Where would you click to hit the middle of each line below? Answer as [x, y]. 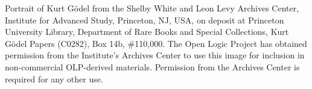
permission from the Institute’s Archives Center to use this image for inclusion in [155, 55]
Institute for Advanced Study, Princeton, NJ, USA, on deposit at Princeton [145, 20]
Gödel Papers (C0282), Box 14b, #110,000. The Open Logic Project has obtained [156, 43]
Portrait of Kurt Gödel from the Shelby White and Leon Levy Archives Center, [152, 8]
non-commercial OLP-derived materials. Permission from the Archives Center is [152, 66]
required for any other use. [54, 78]
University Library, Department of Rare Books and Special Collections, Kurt [147, 32]
